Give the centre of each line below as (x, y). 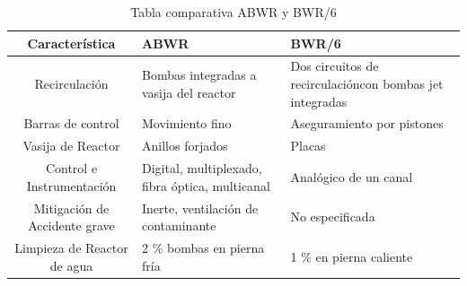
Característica (71, 43)
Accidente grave (71, 225)
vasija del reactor (189, 92)
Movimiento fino (187, 123)
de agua (71, 265)
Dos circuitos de (335, 66)
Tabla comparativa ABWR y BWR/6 (233, 12)
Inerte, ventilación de (200, 208)
